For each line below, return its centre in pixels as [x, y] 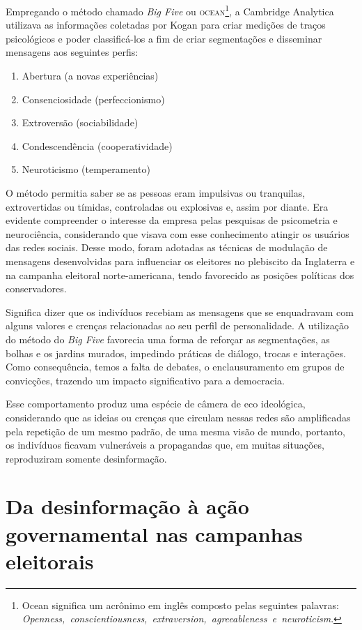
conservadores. [36, 288]
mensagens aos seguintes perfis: [72, 52]
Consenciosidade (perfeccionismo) [93, 99]
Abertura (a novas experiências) [90, 76]
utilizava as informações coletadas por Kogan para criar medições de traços [166, 25]
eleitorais [50, 561]
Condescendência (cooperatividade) [97, 145]
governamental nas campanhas [154, 533]
